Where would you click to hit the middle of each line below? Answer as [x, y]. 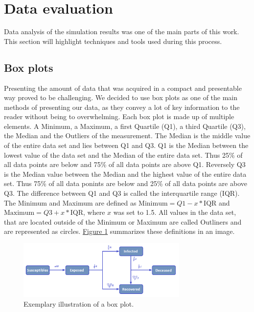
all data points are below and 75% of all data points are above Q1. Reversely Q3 [125, 164]
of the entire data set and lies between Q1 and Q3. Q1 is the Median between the [126, 145]
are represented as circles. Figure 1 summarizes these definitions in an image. [119, 231]
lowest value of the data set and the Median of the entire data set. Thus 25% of [123, 155]
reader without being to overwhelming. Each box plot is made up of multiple [119, 116]
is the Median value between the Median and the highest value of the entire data [125, 174]
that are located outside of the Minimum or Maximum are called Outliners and [123, 221]
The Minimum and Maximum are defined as [70, 202]
